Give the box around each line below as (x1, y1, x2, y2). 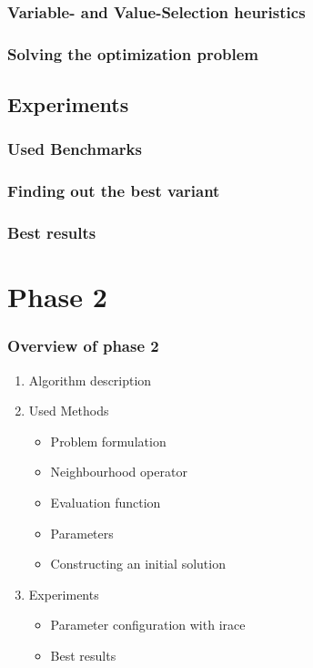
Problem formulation (50, 431, 167, 450)
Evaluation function (50, 492, 161, 511)
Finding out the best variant (7, 180, 220, 202)
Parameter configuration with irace (50, 615, 246, 634)
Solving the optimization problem (7, 42, 259, 65)
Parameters (50, 523, 114, 542)
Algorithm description (28, 370, 152, 389)
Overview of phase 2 (7, 334, 159, 357)
